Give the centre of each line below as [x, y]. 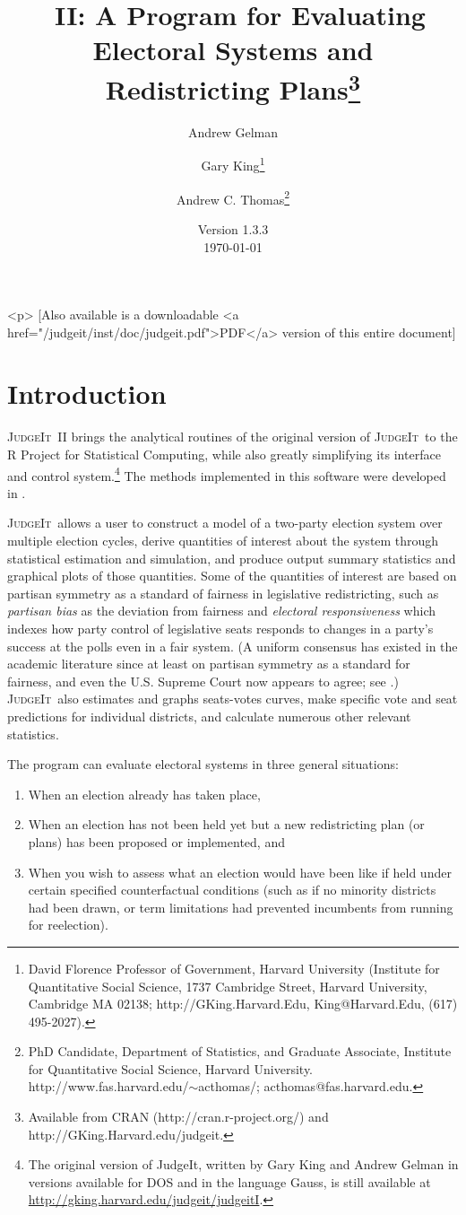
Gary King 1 [233, 164]
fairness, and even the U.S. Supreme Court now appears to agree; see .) [203, 681]
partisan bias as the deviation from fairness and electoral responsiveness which [222, 611]
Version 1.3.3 [233, 228]
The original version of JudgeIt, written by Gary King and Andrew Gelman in [243, 1164]
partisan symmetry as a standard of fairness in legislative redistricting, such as [223, 593]
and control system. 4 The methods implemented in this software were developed [227, 474]
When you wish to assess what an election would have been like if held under [240, 872]
